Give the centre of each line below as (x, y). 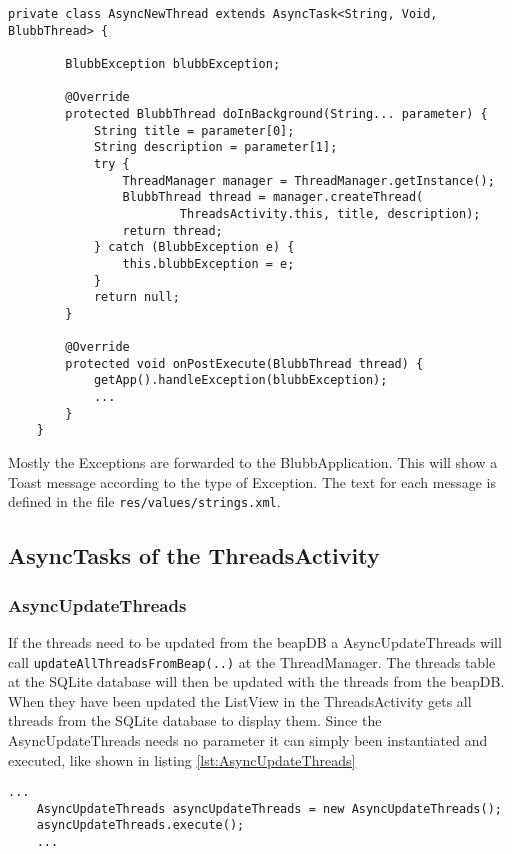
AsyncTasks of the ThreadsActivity (194, 555)
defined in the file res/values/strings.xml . (144, 501)
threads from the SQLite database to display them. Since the (195, 720)
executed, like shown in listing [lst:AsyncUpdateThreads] (182, 759)
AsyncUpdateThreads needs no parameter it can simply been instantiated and (248, 739)
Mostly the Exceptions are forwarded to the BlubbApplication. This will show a (253, 462)
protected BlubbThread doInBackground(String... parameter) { (276, 113)
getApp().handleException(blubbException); (240, 380)
